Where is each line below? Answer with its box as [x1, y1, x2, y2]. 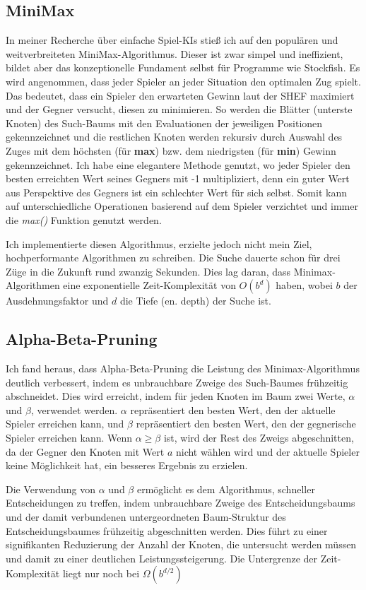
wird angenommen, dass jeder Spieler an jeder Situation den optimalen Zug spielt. [6, 73, 361, 88]
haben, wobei [276, 278, 333, 293]
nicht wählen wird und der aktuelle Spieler [175, 444, 360, 459]
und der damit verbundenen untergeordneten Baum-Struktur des [6, 509, 286, 524]
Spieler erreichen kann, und [6, 416, 124, 431]
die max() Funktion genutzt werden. [6, 212, 162, 227]
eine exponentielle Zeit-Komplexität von [63, 278, 236, 293]
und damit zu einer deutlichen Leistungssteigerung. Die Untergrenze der [6, 550, 318, 565]
